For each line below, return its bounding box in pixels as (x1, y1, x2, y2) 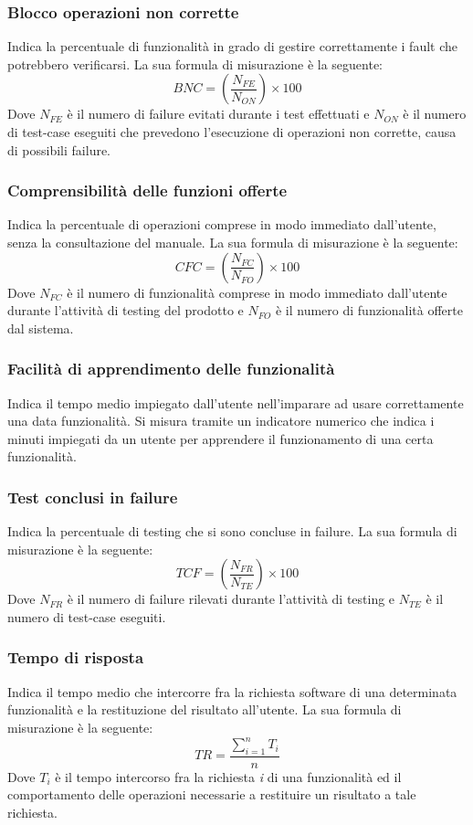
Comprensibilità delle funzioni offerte (7, 179, 288, 202)
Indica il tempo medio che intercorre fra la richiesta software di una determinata (7, 682, 457, 701)
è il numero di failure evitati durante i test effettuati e (67, 104, 370, 123)
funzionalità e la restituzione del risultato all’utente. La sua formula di (7, 700, 402, 719)
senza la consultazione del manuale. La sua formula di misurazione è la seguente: (7, 233, 458, 251)
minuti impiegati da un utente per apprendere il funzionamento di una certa (7, 428, 434, 448)
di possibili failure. (7, 140, 111, 159)
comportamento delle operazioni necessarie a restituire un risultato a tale (7, 785, 416, 804)
